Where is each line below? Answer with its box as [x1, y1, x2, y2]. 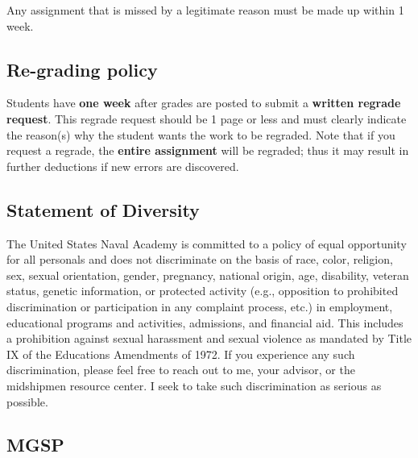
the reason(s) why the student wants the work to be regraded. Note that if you [6, 126, 395, 143]
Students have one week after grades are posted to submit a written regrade [6, 94, 401, 111]
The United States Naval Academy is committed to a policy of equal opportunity [6, 235, 407, 252]
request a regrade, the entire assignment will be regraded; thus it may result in [6, 142, 409, 159]
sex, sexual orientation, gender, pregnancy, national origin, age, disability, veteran [6, 266, 409, 283]
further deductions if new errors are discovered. [6, 157, 239, 174]
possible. [6, 393, 48, 410]
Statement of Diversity [6, 197, 200, 222]
